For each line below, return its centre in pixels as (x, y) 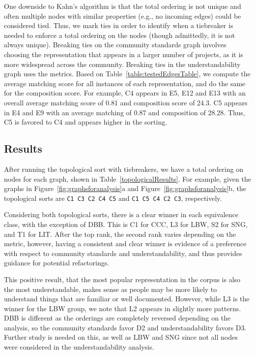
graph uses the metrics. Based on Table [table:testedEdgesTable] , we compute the (127, 74)
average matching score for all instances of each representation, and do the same (125, 83)
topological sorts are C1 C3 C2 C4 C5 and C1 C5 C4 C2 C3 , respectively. (113, 198)
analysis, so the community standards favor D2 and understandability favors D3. (125, 327)
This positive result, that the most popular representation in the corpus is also (122, 279)
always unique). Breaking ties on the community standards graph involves (115, 45)
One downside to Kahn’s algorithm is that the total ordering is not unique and (123, 6)
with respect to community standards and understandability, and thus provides (123, 253)
